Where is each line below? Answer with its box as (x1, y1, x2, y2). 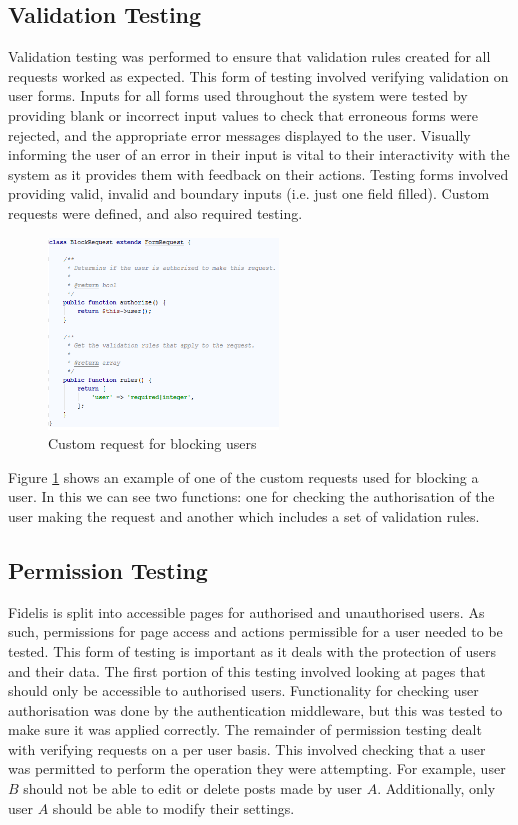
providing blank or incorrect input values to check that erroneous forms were (8, 104, 478, 125)
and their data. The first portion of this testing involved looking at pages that (8, 660, 486, 681)
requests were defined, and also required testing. (8, 202, 303, 223)
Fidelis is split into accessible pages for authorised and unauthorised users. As (8, 601, 485, 622)
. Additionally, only (377, 778, 496, 799)
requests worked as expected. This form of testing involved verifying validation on (8, 65, 509, 86)
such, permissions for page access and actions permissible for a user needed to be (8, 621, 503, 642)
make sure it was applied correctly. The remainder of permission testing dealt (8, 719, 482, 740)
